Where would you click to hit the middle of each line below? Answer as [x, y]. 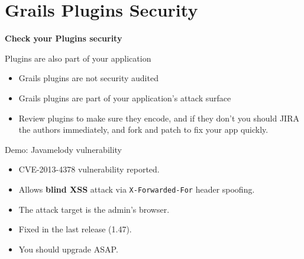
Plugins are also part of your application [78, 58]
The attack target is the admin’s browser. [94, 209]
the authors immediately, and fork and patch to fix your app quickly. [143, 129]
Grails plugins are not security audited [88, 78]
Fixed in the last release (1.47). [75, 229]
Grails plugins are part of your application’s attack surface [125, 97]
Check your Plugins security [64, 38]
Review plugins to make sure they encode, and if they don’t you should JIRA [159, 118]
